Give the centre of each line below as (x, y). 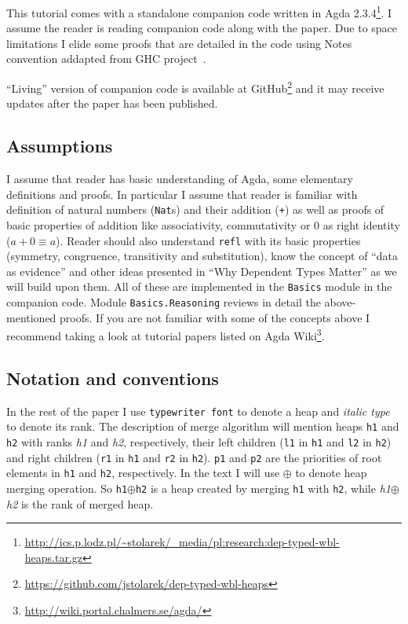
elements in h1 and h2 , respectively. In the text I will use (143, 473)
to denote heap (331, 473)
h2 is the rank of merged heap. (80, 503)
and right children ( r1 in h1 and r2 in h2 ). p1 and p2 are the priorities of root (194, 457)
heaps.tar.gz (54, 557)
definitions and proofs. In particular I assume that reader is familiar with (182, 194)
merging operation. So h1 (67, 488)
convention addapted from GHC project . (106, 59)
